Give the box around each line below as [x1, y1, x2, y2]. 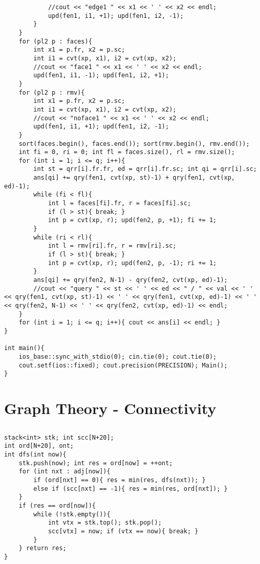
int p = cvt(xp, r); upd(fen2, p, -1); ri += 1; [48, 259, 217, 267]
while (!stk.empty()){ [33, 510, 111, 518]
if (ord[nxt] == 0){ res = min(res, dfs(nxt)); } [33, 476, 206, 484]
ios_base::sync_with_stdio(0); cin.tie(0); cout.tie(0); [18, 353, 217, 360]
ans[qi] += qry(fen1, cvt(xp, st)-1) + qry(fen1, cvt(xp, [33, 174, 235, 182]
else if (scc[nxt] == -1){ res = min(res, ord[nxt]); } [33, 485, 228, 492]
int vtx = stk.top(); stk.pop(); [48, 519, 162, 527]
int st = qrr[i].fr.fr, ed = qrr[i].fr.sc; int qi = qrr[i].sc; [33, 165, 257, 173]
